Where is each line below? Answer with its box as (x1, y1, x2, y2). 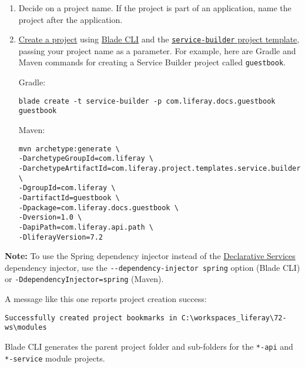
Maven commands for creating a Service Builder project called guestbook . (18, 56, 286, 68)
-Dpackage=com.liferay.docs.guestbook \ (18, 203, 179, 212)
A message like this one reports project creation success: (5, 293, 207, 305)
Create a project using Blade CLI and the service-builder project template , (18, 33, 300, 45)
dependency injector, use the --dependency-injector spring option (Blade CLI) (5, 261, 300, 273)
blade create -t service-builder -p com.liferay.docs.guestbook (18, 97, 276, 105)
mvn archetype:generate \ (18, 144, 120, 153)
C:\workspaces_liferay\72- (181, 313, 287, 322)
